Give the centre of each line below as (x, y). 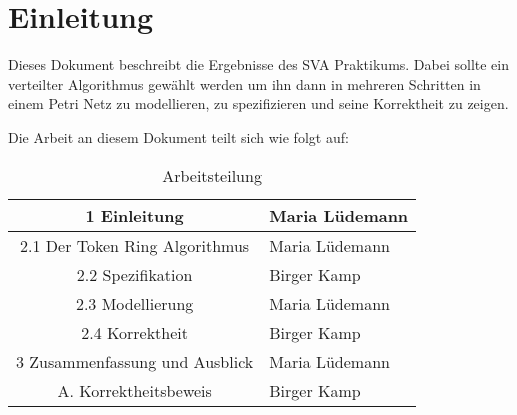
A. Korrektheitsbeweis (134, 390)
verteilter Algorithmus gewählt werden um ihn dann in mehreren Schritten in (244, 83)
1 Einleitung (134, 215)
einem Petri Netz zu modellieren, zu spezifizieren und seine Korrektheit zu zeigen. (258, 103)
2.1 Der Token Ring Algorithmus (135, 245)
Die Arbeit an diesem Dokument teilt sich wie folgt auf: (178, 136)
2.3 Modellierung (134, 303)
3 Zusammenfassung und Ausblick (135, 361)
